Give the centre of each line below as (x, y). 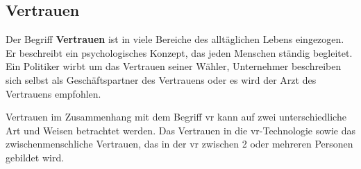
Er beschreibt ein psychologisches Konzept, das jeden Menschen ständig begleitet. (179, 52)
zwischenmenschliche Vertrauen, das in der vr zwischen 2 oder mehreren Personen (179, 144)
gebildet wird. (35, 157)
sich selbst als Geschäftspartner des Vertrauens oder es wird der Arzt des (161, 79)
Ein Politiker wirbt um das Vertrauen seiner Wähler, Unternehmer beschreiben (174, 66)
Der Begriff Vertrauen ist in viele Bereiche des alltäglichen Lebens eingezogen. (175, 39)
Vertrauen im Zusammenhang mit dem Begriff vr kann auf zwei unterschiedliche (176, 117)
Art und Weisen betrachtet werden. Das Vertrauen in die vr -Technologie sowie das (180, 130)
